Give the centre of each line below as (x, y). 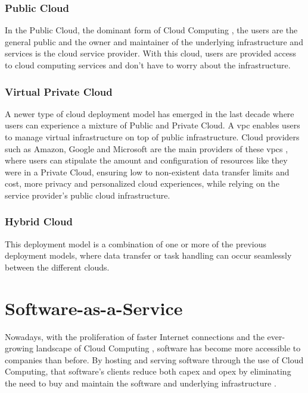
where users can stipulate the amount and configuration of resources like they (146, 160)
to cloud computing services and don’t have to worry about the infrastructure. (148, 65)
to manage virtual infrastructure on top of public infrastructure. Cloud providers (152, 137)
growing (19, 348)
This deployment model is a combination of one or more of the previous (136, 243)
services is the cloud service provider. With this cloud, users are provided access (150, 53)
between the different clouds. (57, 267)
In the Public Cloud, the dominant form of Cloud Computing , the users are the (151, 30)
